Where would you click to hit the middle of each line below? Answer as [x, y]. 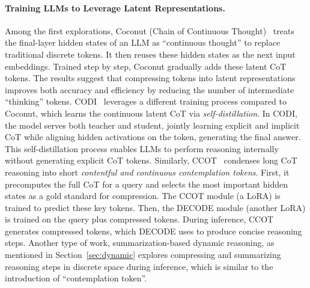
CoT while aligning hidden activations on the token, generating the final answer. [153, 137]
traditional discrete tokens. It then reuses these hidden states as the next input [150, 54]
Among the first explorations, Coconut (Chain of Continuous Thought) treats [150, 30]
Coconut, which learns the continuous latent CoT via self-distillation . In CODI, [151, 113]
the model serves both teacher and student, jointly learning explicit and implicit [152, 125]
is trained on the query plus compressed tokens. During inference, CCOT [139, 219]
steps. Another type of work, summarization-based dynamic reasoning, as [140, 243]
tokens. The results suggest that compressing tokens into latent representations [150, 78]
